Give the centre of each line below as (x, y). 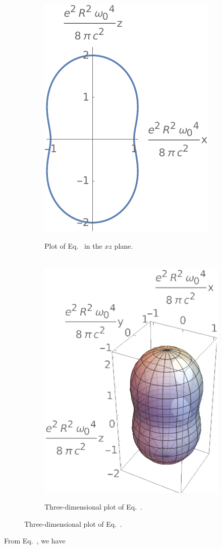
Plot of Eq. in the (73, 245)
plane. (124, 245)
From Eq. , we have (35, 541)
